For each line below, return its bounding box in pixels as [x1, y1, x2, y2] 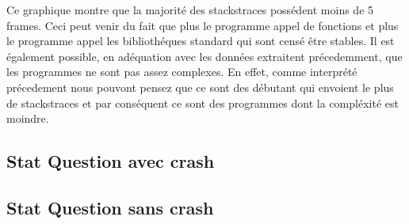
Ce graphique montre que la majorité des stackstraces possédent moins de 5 [6, 2, 374, 17]
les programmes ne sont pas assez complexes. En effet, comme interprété [6, 63, 357, 80]
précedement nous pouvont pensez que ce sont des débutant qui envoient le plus [6, 78, 394, 95]
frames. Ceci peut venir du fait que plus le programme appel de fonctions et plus [6, 17, 399, 33]
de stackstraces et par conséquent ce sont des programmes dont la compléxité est [6, 94, 399, 111]
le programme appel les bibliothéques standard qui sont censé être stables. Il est [6, 32, 395, 49]
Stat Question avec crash [6, 149, 215, 173]
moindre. [6, 110, 49, 127]
